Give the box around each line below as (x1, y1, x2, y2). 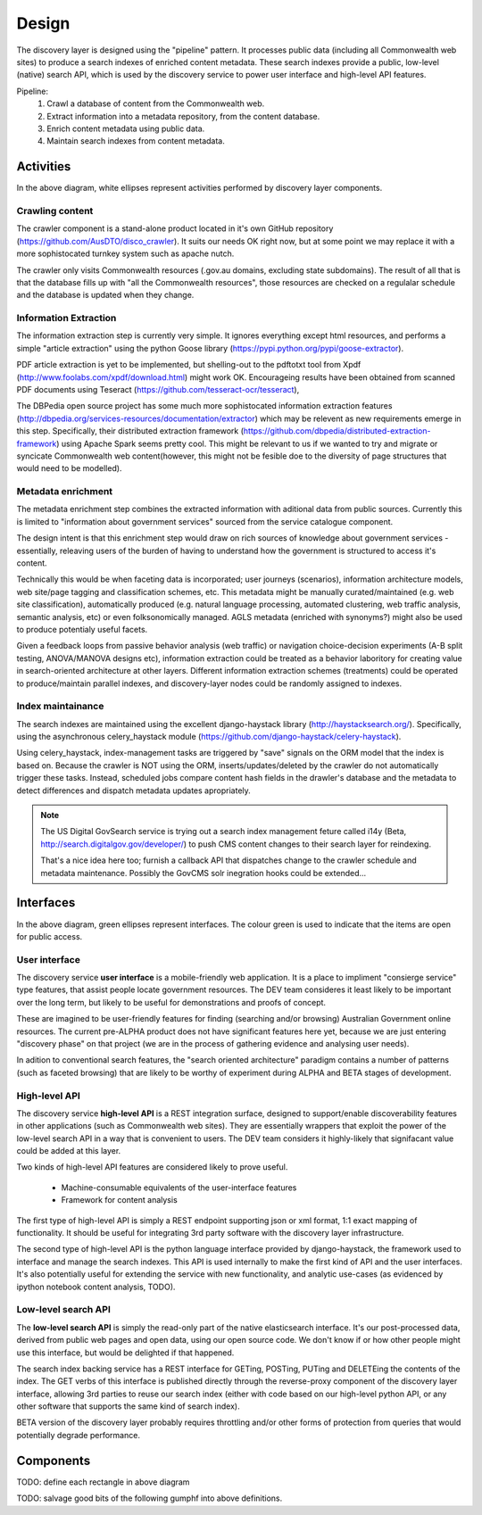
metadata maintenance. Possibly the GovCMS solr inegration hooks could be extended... (40, 867, 367, 878)
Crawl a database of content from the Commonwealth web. (46, 98, 265, 109)
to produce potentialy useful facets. (16, 624, 148, 634)
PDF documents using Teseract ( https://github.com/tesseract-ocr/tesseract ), (16, 384, 300, 394)
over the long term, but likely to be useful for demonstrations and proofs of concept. (16, 997, 326, 1007)
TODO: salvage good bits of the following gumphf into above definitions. (16, 1493, 283, 1503)
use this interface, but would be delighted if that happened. (16, 1347, 235, 1358)
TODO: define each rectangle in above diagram (16, 1477, 190, 1487)
